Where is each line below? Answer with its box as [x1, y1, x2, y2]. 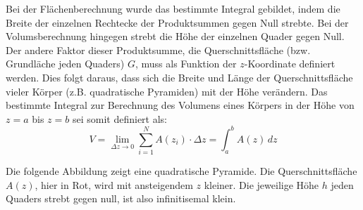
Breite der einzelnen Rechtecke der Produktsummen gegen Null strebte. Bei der [6, 15, 349, 29]
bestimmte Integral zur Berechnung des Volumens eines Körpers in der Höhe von [6, 98, 355, 112]
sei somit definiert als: [72, 111, 167, 126]
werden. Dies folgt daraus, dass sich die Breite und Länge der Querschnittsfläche [6, 70, 353, 84]
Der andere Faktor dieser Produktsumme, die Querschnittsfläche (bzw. [6, 42, 311, 57]
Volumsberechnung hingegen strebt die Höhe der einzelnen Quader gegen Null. [6, 29, 345, 44]
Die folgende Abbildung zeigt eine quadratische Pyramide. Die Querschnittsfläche [6, 164, 357, 178]
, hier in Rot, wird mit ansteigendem [35, 177, 193, 192]
